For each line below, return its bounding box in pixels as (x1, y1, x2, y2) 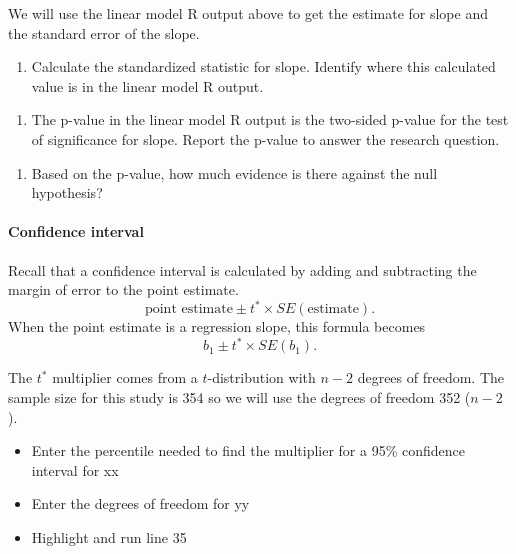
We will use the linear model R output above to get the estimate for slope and (8, 3, 488, 23)
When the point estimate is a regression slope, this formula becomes (8, 316, 426, 337)
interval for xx (31, 459, 119, 480)
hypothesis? (31, 182, 103, 203)
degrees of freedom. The (357, 367, 505, 388)
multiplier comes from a (52, 367, 198, 388)
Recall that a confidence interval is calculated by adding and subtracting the (8, 259, 477, 280)
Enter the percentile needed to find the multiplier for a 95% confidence (31, 440, 465, 461)
